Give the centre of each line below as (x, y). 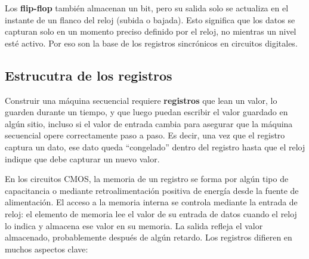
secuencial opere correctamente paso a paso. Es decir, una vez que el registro (145, 135)
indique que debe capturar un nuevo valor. (82, 158)
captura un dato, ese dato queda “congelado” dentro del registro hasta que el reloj (155, 147)
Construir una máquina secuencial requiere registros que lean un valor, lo (141, 100)
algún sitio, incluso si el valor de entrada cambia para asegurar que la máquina (149, 123)
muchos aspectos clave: (47, 249)
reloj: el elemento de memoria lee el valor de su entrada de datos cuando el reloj (151, 213)
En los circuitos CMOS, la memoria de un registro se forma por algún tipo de (147, 179)
